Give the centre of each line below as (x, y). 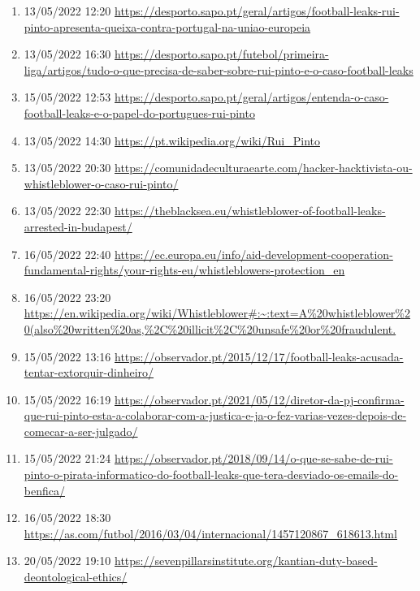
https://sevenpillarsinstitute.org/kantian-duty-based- (246, 561)
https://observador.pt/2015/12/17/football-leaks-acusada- (259, 356)
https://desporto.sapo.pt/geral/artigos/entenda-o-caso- (252, 97)
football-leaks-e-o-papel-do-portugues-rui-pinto (139, 112)
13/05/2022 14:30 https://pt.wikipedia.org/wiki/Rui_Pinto (172, 140)
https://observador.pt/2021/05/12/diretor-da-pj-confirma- (260, 399)
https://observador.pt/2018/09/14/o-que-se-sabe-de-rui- (254, 458)
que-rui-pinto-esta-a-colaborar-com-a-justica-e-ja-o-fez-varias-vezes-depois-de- (215, 415)
